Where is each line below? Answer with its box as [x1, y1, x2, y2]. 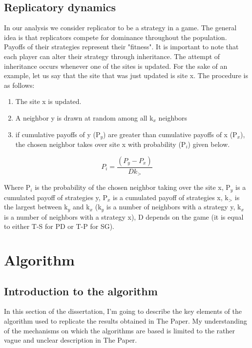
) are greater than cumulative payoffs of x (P [103, 129, 237, 139]
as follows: [4, 80, 35, 90]
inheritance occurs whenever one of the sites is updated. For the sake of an [4, 61, 228, 71]
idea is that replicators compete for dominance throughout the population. [4, 32, 227, 42]
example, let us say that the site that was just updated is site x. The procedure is [4, 70, 248, 81]
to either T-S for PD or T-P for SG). [4, 221, 115, 231]
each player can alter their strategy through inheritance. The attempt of [4, 51, 220, 61]
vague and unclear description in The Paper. [4, 335, 137, 345]
